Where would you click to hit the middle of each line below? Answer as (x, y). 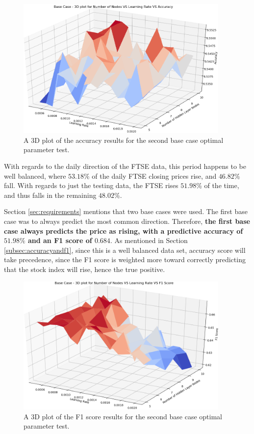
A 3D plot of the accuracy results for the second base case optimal (124, 140)
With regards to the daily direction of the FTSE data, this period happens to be (125, 166)
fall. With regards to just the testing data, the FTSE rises (91, 185)
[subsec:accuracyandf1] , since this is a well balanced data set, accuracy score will (125, 250)
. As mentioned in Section (149, 240)
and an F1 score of (60, 240)
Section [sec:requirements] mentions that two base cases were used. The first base (126, 211)
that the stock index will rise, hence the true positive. (85, 269)
